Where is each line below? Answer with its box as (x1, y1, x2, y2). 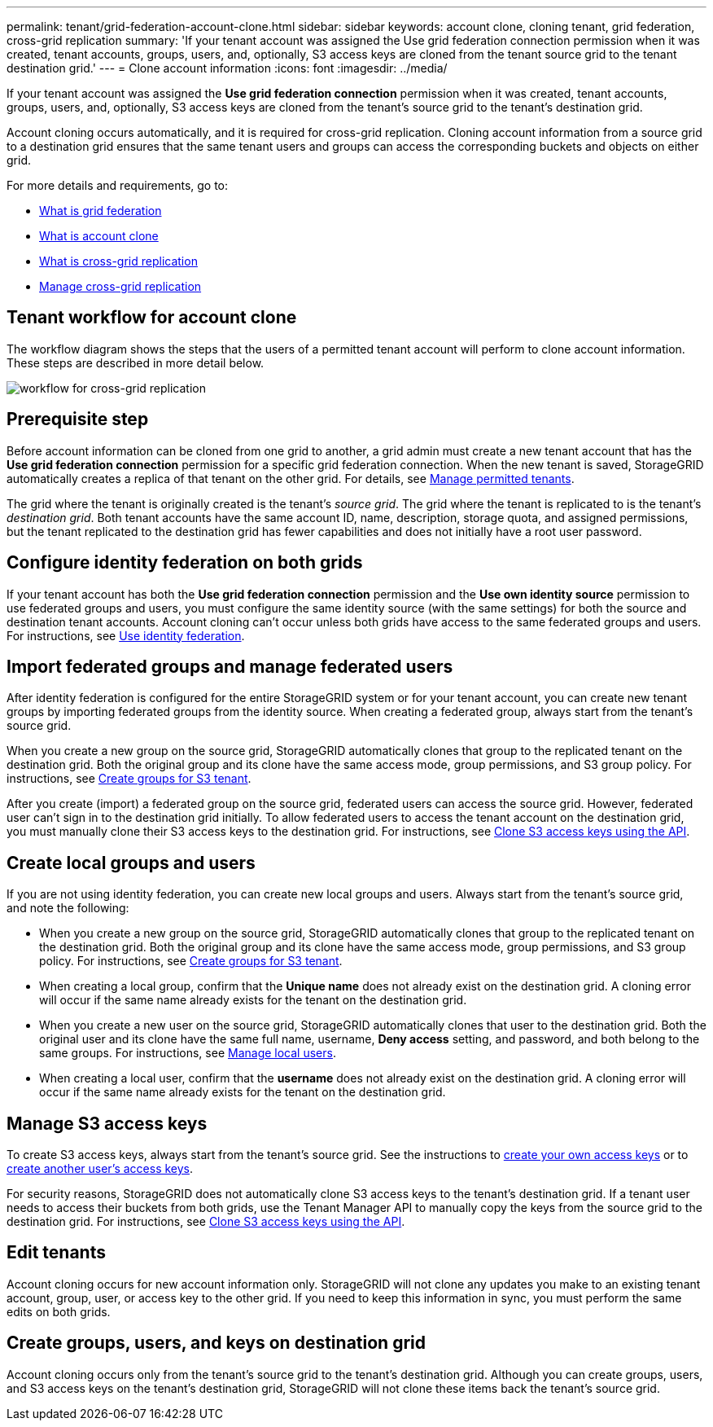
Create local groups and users (7, 852, 256, 873)
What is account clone (39, 229, 159, 243)
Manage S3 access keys (7, 1113, 208, 1134)
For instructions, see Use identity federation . (7, 628, 245, 643)
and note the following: (7, 901, 129, 915)
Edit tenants (7, 1242, 106, 1263)
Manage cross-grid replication (39, 279, 202, 293)
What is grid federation (39, 204, 162, 217)
